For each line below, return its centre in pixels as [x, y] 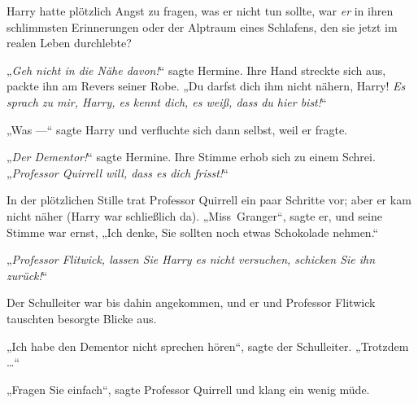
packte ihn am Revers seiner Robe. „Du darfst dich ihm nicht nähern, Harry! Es [206, 86]
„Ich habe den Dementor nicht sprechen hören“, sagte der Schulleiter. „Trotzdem [208, 346]
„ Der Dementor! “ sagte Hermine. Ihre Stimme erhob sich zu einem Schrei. [191, 157]
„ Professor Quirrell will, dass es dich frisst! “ [118, 172]
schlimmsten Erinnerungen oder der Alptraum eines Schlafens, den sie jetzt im [202, 26]
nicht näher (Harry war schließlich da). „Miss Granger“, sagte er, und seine [194, 215]
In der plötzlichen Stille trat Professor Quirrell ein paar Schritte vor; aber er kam [209, 200]
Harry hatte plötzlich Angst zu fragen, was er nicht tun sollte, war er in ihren [200, 11]
